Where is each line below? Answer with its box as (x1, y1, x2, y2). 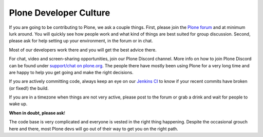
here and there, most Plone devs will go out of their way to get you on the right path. (9, 126, 178, 132)
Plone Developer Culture (9, 7, 111, 18)
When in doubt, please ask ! (9, 110, 65, 116)
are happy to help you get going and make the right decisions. (9, 69, 133, 75)
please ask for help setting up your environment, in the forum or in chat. (9, 38, 153, 44)
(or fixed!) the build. (9, 85, 49, 91)
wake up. (9, 101, 28, 107)
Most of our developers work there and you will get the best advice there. (9, 47, 157, 53)
